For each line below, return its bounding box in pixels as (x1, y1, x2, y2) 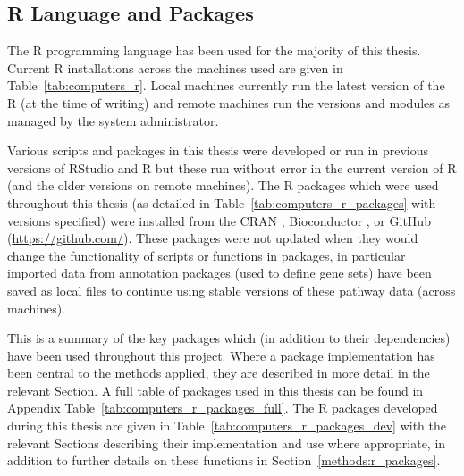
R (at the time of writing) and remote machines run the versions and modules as (7, 93, 450, 112)
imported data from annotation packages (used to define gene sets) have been (7, 263, 432, 282)
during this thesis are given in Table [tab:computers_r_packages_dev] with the (7, 416, 446, 435)
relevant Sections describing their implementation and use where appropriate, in (7, 433, 446, 452)
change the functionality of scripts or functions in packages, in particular (7, 246, 406, 264)
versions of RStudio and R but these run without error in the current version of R (7, 158, 457, 177)
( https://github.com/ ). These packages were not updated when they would (7, 229, 418, 247)
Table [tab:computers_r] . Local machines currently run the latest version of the (7, 76, 445, 95)
